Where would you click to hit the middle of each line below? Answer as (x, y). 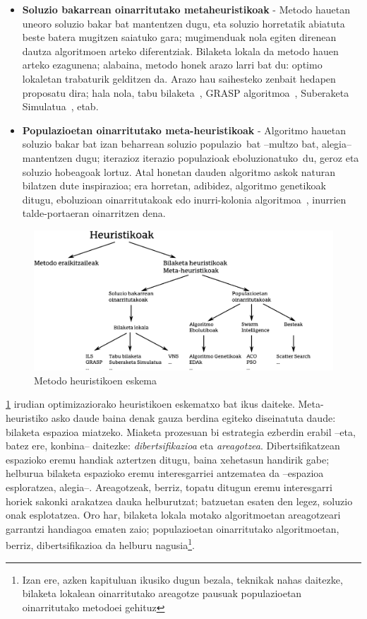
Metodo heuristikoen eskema (96, 380)
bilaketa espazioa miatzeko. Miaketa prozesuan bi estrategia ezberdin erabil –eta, (181, 431)
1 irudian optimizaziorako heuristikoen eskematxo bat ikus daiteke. (150, 404)
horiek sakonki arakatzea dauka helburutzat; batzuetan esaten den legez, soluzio (179, 501)
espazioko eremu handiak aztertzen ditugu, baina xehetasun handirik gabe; (168, 459)
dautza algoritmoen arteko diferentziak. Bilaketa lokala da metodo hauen (180, 51)
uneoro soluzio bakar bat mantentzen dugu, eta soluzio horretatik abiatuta (183, 23)
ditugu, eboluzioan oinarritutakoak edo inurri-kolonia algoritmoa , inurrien (184, 199)
